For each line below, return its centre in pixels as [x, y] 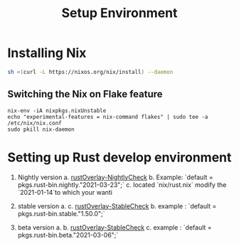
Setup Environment [119, 13]
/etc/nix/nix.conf [34, 123]
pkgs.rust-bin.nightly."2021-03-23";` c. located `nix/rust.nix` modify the [122, 184]
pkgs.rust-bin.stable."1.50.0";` [61, 213]
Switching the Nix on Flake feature [85, 94]
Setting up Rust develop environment [119, 157]
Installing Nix [47, 53]
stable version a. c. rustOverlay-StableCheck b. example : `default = [117, 206]
